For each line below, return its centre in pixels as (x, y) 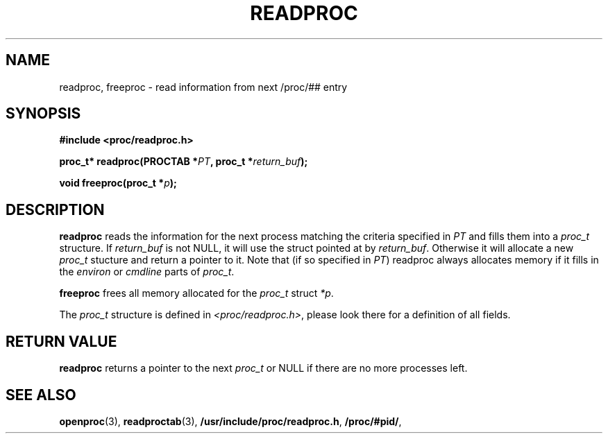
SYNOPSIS (43, 114)
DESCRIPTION (55, 209)
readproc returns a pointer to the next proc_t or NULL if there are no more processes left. (263, 368)
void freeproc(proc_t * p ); (118, 183)
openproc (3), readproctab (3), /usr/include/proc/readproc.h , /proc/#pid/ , (230, 421)
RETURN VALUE (61, 341)
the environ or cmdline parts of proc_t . (147, 272)
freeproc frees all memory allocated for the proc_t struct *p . (196, 293)
